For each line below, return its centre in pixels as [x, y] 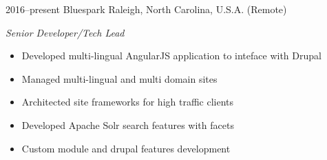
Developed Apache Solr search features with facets [128, 124]
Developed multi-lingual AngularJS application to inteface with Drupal [171, 56]
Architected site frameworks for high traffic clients [128, 102]
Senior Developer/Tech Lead [65, 32]
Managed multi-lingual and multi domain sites [119, 78]
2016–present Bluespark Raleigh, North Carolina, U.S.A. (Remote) [146, 9]
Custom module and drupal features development [126, 148]
